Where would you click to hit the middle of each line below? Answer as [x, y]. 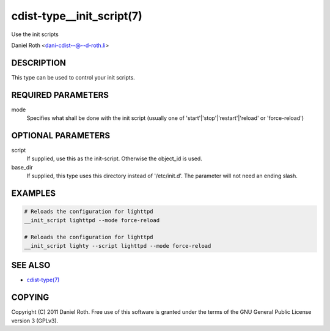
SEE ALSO [31, 265]
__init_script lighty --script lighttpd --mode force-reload [118, 246]
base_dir [22, 167]
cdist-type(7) [43, 280]
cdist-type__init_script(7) [77, 16]
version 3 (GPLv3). [35, 321]
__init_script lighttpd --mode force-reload [92, 220]
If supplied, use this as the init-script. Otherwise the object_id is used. [115, 158]
